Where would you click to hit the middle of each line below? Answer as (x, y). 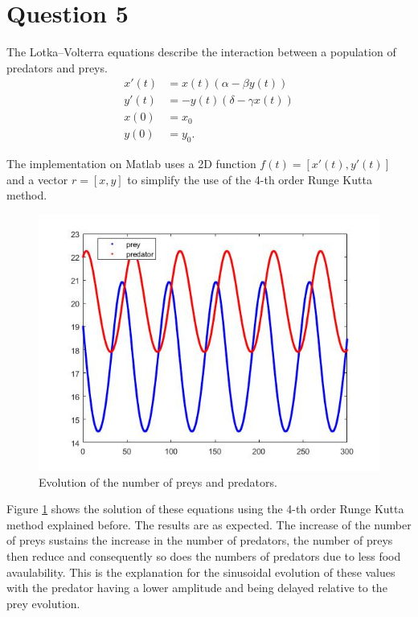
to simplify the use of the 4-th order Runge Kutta (250, 179)
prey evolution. (43, 603)
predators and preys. (57, 67)
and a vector (37, 179)
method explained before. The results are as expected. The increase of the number (209, 524)
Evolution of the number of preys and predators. (158, 481)
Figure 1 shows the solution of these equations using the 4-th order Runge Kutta (205, 509)
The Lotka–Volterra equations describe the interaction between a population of (201, 52)
